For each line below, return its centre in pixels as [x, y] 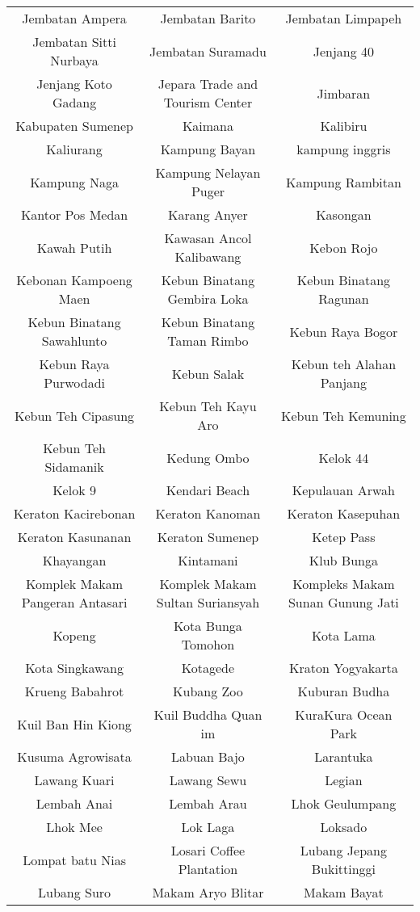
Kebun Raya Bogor [344, 331]
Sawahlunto [74, 340]
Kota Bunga [208, 626]
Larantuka [344, 756]
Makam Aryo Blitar [208, 892]
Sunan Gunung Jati [343, 602]
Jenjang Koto [74, 84]
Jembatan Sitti [74, 42]
